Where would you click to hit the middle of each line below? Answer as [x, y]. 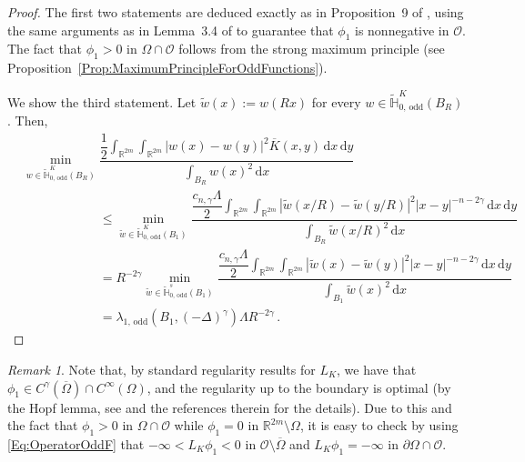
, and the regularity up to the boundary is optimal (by [299, 387]
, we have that [377, 370]
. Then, [28, 120]
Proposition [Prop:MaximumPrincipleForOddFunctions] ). [167, 68]
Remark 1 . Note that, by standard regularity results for [162, 370]
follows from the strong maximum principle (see [312, 49]
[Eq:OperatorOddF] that [76, 444]
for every [336, 101]
